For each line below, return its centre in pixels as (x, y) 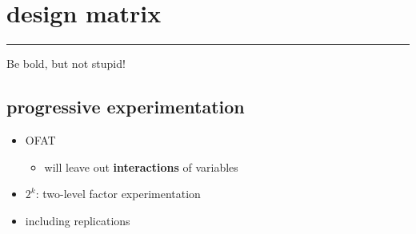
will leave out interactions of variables (141, 167)
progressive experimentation (126, 107)
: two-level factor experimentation (118, 194)
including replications (78, 220)
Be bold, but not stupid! (66, 63)
